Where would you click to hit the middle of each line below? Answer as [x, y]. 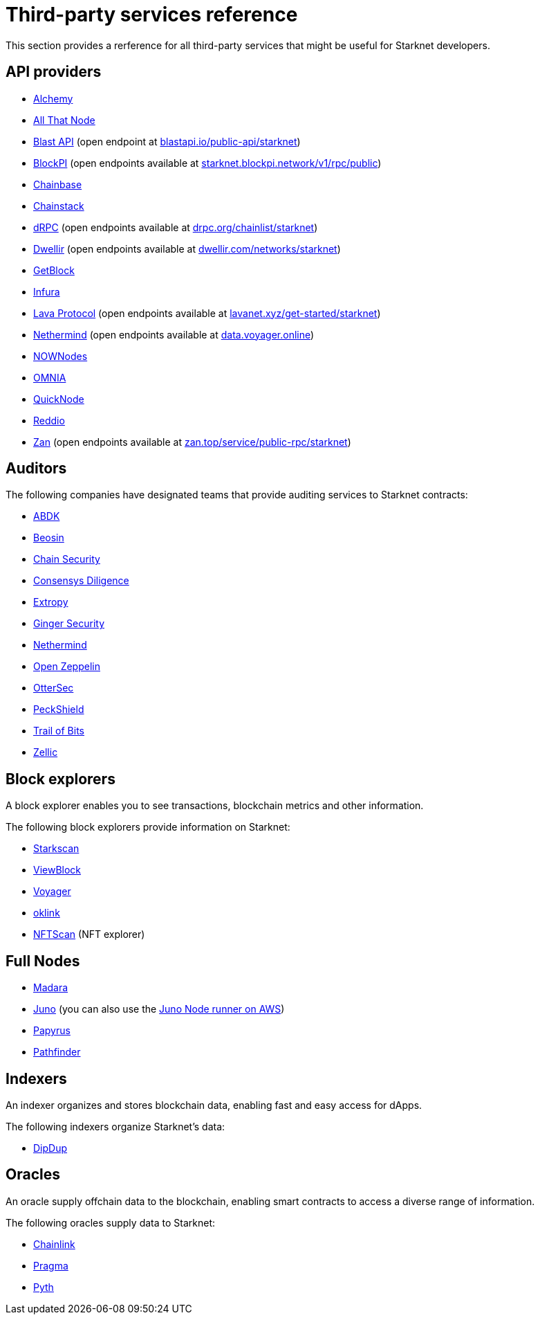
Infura [47, 291]
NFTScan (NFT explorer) [89, 934]
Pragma [51, 1265]
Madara [51, 988]
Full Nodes [43, 961]
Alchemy [53, 98]
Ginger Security [69, 624]
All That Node [64, 120]
